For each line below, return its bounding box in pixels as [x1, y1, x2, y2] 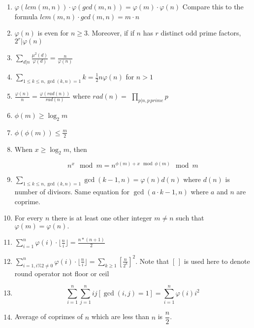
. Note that [135, 255, 169, 266]
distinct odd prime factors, [160, 28, 241, 38]
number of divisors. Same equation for [14, 186, 130, 197]
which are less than [91, 311, 149, 322]
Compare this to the [182, 1, 244, 11]
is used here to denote [184, 255, 250, 266]
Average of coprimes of [14, 311, 83, 322]
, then [69, 144, 87, 154]
